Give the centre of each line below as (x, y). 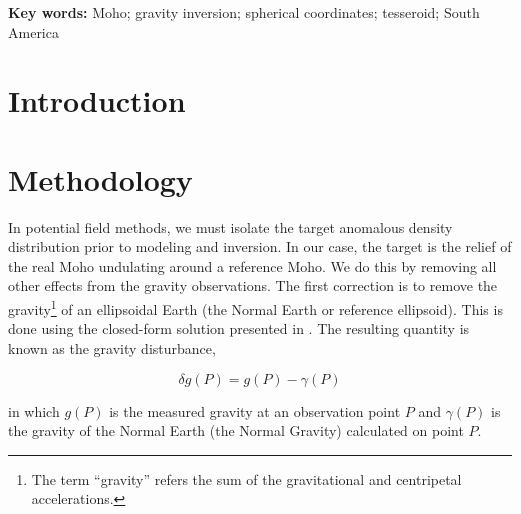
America (33, 31)
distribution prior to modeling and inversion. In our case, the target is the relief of (260, 246)
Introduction (97, 100)
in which (34, 410)
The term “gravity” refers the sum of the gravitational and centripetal (246, 478)
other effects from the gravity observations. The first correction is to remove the (253, 285)
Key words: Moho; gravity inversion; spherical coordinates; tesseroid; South (244, 12)
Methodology (100, 178)
